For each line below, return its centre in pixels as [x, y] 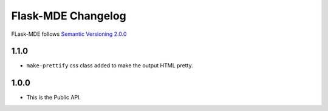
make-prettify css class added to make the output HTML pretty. [110, 66]
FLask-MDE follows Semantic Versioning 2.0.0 [69, 34]
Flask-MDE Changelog [69, 16]
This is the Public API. [54, 98]
